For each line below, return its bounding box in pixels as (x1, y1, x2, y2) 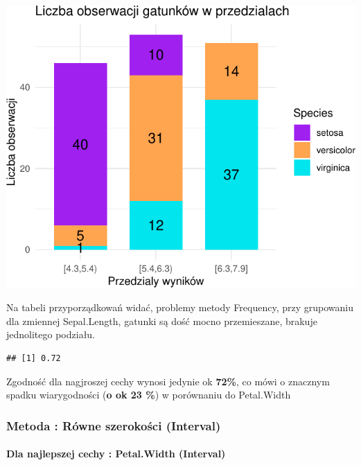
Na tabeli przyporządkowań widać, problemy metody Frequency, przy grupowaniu (6, 300, 353, 315)
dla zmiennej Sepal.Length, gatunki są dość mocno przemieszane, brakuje (6, 313, 317, 328)
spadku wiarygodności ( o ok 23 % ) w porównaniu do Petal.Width (6, 387, 291, 402)
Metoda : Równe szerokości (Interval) (6, 416, 221, 434)
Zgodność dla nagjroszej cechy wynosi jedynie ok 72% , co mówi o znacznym (6, 374, 330, 388)
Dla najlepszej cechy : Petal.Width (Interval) (6, 446, 226, 461)
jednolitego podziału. (6, 327, 96, 342)
